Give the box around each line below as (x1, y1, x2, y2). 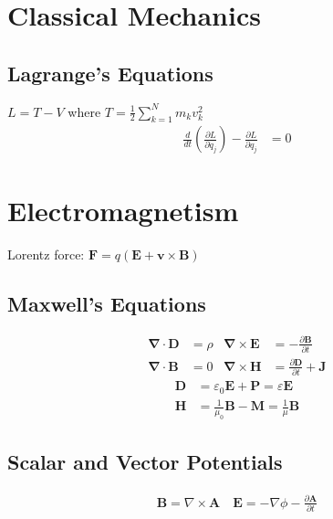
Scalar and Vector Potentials (7, 448, 283, 476)
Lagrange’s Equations (7, 58, 213, 87)
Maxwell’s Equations (7, 289, 206, 317)
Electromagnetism (7, 191, 239, 228)
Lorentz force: (7, 244, 85, 263)
